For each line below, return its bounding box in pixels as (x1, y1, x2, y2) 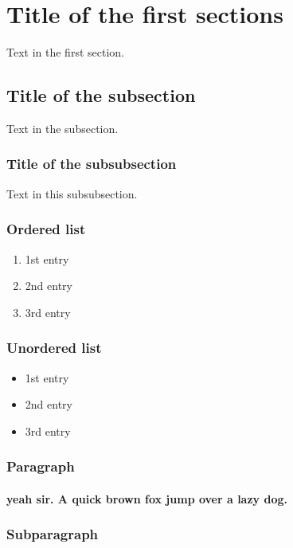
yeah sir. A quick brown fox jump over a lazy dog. (6, 490, 287, 507)
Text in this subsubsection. (6, 185, 138, 202)
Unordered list (6, 338, 102, 358)
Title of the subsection (6, 83, 196, 108)
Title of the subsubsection (6, 154, 177, 174)
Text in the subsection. (6, 119, 119, 136)
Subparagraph (6, 524, 99, 544)
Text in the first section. (6, 44, 124, 61)
